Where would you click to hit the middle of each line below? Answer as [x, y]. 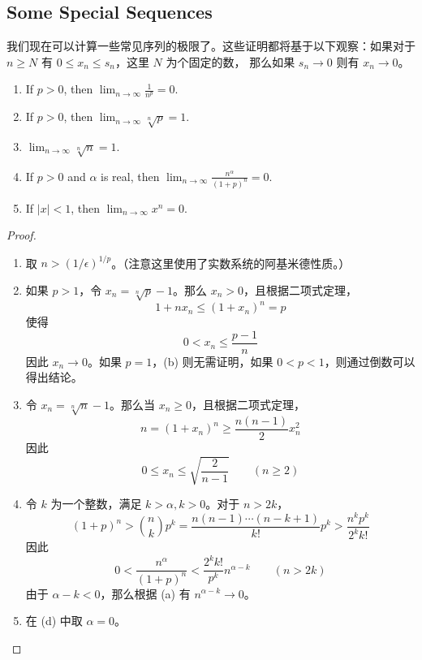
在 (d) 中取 [54, 621]
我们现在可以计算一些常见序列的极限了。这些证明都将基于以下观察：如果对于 [211, 46]
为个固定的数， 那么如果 [230, 61]
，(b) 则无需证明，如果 [213, 361]
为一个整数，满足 [96, 503]
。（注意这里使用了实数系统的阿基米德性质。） [231, 263]
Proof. [22, 235]
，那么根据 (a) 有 [145, 593]
